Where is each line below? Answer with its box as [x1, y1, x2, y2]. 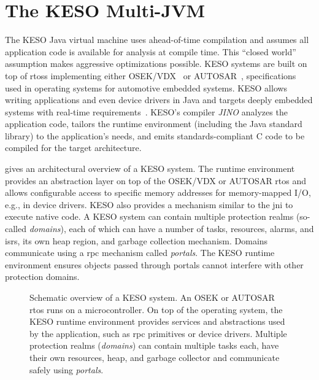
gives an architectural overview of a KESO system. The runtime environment [5, 162, 295, 175]
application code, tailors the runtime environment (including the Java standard [5, 117, 302, 130]
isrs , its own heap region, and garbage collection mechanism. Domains [5, 234, 268, 247]
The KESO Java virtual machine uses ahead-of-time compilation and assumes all [5, 33, 309, 46]
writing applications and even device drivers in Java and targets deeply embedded [5, 93, 313, 106]
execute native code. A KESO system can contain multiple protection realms [5, 210, 294, 223]
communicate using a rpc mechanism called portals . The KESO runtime [5, 246, 275, 259]
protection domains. [5, 270, 80, 283]
